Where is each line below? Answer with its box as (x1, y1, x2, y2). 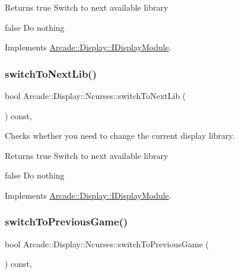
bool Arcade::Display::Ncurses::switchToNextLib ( (5, 90, 186, 101)
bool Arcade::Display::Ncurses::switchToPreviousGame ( (5, 237, 209, 250)
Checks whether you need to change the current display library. (5, 129, 235, 142)
